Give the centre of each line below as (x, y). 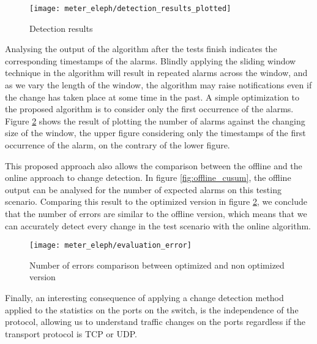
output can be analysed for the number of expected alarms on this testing (143, 189)
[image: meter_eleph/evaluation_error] (110, 246)
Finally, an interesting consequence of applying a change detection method (144, 297)
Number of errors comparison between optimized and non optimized (157, 265)
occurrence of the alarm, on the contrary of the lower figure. (117, 145)
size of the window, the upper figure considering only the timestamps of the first (155, 133)
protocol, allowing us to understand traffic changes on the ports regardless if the (155, 322)
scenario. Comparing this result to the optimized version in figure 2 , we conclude (156, 201)
